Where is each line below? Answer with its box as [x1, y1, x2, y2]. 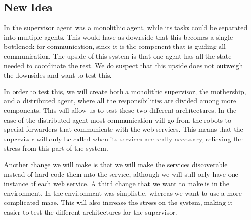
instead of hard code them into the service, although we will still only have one [4, 169, 238, 179]
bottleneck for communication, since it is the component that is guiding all [4, 41, 226, 51]
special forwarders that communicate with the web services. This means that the [4, 124, 243, 134]
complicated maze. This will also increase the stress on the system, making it [4, 197, 233, 207]
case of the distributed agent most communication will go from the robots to [4, 114, 232, 125]
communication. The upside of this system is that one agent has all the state [4, 50, 232, 61]
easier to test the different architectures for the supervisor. [4, 206, 177, 217]
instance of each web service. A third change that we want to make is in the [4, 178, 229, 189]
